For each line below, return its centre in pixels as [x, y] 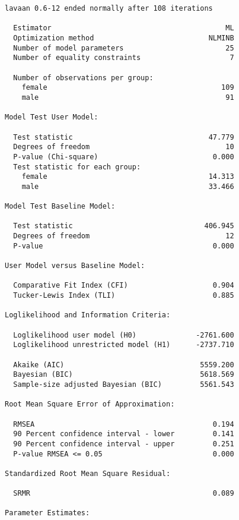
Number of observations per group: [83, 78]
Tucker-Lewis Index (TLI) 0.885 [124, 296]
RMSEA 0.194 [124, 424]
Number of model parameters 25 [124, 48]
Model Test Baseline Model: [60, 207]
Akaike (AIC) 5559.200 [124, 365]
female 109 [128, 88]
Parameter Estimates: [47, 513]
